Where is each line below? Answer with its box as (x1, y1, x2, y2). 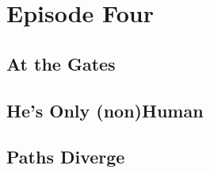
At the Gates (6, 51, 116, 75)
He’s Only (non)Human (6, 98, 204, 122)
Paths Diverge (6, 144, 125, 169)
